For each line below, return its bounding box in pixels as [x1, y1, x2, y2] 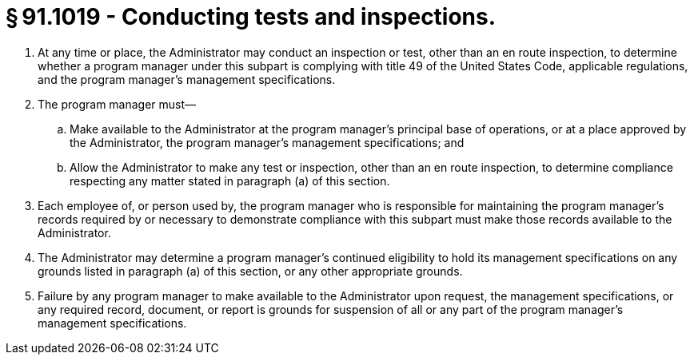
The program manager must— [38, 97, 197, 111]
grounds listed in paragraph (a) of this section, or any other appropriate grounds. [38, 264, 463, 278]
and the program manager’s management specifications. [38, 72, 336, 86]
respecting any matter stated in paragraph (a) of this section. [70, 173, 390, 188]
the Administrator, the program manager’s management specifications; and [70, 135, 465, 149]
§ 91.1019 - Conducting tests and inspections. [6, 3, 497, 30]
